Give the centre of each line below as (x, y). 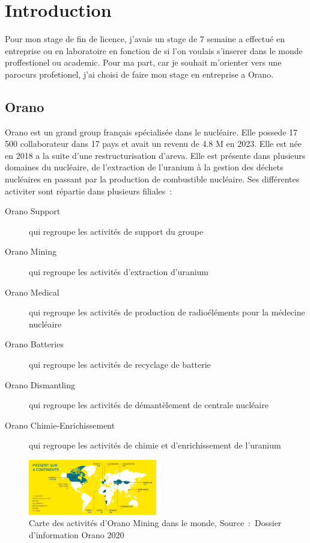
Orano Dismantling (40, 384)
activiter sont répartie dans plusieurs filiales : (89, 191)
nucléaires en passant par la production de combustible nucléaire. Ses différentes (152, 179)
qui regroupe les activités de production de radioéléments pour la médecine (167, 312)
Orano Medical (32, 292)
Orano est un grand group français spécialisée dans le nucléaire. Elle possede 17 (151, 132)
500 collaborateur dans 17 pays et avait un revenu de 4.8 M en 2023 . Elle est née (153, 144)
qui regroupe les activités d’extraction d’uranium (119, 272)
